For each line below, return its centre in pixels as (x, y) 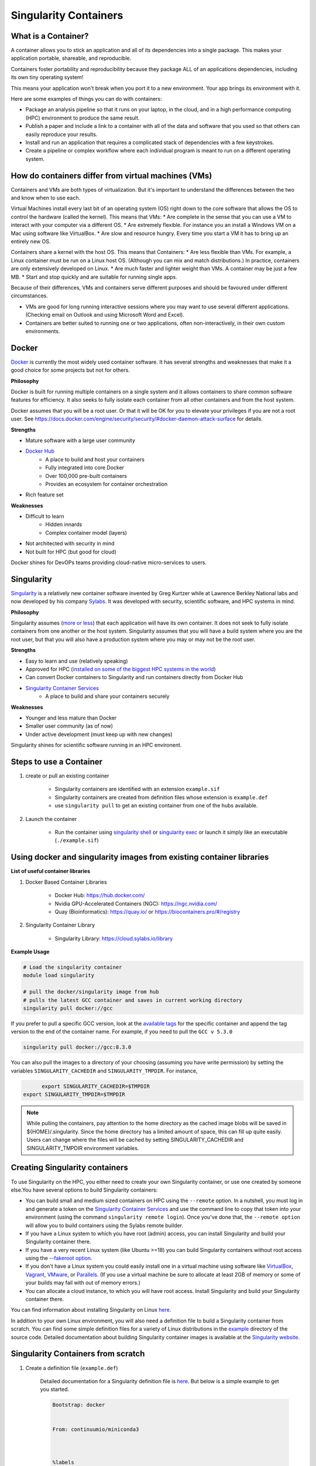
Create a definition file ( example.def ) (72, 1368)
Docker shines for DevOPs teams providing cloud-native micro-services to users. (109, 562)
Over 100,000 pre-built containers (86, 476)
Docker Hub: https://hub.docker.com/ (100, 895)
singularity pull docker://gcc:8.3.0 (77, 1047)
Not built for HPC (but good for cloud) (71, 552)
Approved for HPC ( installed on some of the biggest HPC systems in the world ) (121, 669)
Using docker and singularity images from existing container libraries (140, 857)
